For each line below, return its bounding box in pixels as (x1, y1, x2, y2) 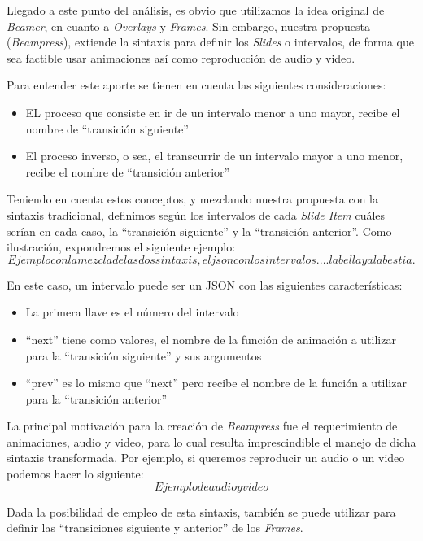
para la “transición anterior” (25, 390, 168, 407)
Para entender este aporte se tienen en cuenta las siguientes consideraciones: (7, 76, 386, 94)
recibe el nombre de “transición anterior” (25, 163, 230, 180)
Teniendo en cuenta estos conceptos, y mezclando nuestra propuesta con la (7, 190, 378, 207)
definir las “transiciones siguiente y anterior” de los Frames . (7, 519, 303, 536)
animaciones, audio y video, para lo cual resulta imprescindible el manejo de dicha (7, 433, 416, 450)
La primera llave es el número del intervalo (25, 303, 239, 321)
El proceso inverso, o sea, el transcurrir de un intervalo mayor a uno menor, (25, 147, 403, 164)
